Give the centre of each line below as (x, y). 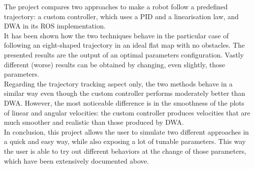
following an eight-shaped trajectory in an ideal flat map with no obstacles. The (125, 45)
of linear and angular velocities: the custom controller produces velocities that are (127, 112)
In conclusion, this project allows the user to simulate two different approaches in (127, 131)
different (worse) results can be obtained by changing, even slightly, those (115, 64)
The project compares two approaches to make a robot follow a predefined (116, 6)
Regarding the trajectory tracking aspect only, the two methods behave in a (118, 83)
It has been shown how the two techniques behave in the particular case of (116, 35)
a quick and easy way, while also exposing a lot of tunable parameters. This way (125, 141)
